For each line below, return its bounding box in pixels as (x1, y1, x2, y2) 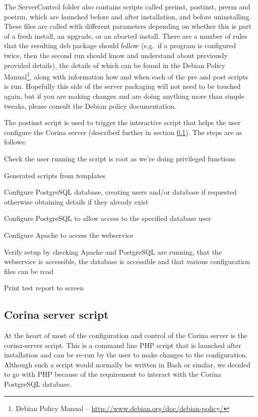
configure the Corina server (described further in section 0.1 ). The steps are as (4, 127, 242, 137)
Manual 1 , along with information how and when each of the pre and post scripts (4, 70, 248, 81)
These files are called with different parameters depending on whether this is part (4, 21, 252, 31)
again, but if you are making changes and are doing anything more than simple (4, 91, 245, 101)
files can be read (4, 266, 54, 276)
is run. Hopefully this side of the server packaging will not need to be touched (4, 81, 241, 91)
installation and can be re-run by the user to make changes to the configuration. (4, 349, 248, 360)
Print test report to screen (4, 282, 84, 293)
